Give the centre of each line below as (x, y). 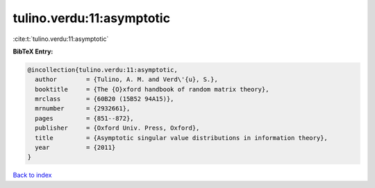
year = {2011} (75, 148)
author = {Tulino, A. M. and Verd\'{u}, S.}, (126, 79)
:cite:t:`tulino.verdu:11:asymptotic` (61, 39)
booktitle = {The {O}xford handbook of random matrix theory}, (152, 89)
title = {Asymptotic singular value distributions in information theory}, (181, 138)
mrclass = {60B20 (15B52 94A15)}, (105, 99)
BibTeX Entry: (33, 51)
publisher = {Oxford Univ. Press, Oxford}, (117, 128)
